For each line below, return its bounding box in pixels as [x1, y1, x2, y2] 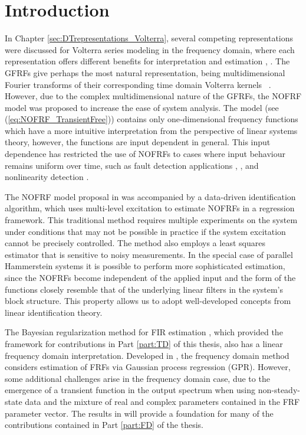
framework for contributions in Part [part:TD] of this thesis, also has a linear [5, 337, 283, 349]
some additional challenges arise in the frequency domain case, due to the [5, 372, 270, 384]
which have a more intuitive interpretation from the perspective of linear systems [5, 124, 298, 136]
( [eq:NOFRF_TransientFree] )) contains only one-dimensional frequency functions [5, 113, 298, 125]
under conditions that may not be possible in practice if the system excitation [5, 225, 286, 237]
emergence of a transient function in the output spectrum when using [5, 384, 256, 396]
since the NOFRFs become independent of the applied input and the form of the [5, 272, 296, 283]
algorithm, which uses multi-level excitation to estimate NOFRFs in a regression [5, 202, 295, 214]
